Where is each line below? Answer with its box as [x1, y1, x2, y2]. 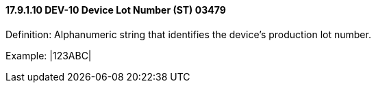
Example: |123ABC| [5, 49, 92, 61]
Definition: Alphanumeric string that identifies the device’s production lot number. [5, 28, 371, 40]
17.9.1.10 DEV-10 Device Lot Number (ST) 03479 [5, 4, 226, 16]
